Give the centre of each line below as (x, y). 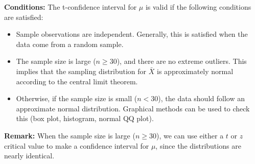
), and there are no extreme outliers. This (182, 61)
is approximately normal (195, 71)
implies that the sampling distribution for (81, 71)
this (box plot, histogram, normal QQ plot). (85, 118)
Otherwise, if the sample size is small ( (77, 98)
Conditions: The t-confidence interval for (71, 7)
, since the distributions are (198, 145)
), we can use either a (190, 135)
